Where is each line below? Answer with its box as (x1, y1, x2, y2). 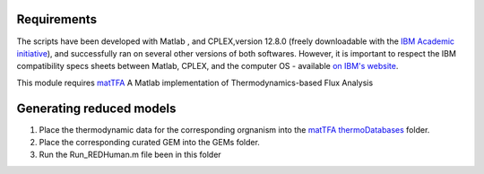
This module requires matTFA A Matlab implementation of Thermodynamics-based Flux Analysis (16, 77, 374, 88)
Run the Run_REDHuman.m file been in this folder (39, 149, 221, 161)
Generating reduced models (16, 100, 177, 116)
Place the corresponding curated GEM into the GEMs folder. (39, 136, 260, 147)
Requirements (16, 12, 98, 27)
